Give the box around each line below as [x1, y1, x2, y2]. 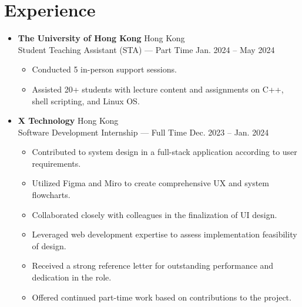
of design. [32, 239, 66, 252]
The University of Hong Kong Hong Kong [18, 32, 185, 44]
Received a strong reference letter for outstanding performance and [32, 259, 274, 272]
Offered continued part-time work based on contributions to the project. [32, 291, 291, 303]
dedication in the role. [32, 271, 112, 283]
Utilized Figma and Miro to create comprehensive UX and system [32, 177, 269, 189]
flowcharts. [32, 189, 71, 201]
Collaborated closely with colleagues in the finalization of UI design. [32, 208, 277, 220]
